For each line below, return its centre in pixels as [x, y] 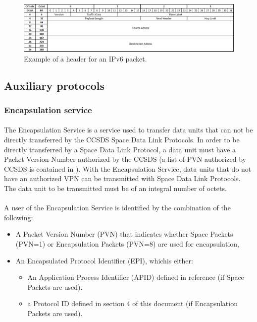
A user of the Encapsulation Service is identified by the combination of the [117, 208]
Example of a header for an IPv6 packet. [85, 58]
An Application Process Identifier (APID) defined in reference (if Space [136, 277]
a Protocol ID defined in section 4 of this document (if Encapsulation [132, 303]
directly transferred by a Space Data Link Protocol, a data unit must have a [120, 149]
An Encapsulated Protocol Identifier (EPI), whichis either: [104, 260]
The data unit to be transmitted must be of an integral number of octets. [115, 188]
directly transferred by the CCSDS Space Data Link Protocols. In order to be [122, 140]
